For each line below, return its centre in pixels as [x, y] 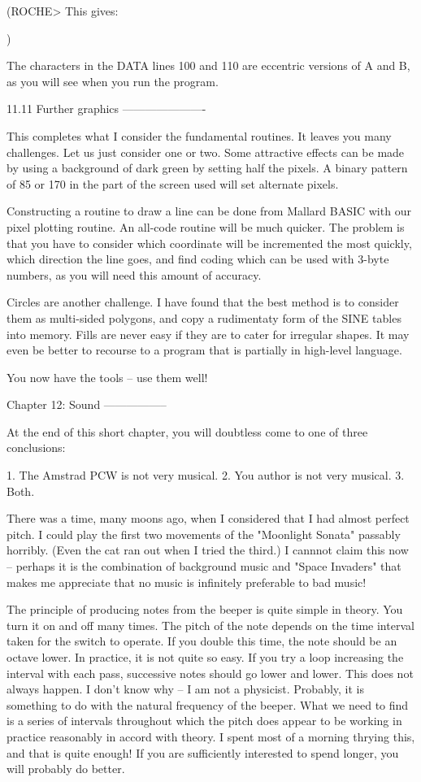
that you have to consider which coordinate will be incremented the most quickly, [209, 243]
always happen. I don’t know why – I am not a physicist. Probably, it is [186, 689]
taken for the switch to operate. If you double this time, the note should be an [202, 641]
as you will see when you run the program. [113, 81]
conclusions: [36, 447]
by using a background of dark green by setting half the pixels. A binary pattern [207, 168]
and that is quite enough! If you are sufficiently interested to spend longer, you [203, 752]
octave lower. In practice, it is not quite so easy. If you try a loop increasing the [205, 657]
